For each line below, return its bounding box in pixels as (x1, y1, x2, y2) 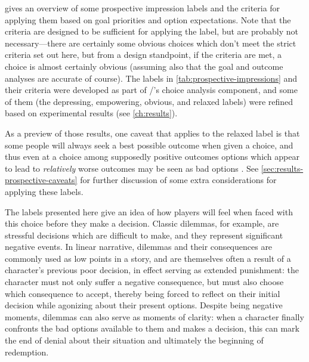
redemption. (5, 345, 49, 358)
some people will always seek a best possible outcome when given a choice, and (5, 138, 293, 151)
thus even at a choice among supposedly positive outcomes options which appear (5, 150, 299, 163)
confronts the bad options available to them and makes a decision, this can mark (5, 322, 299, 335)
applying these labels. (5, 185, 84, 197)
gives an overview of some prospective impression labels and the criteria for (5, 2, 280, 14)
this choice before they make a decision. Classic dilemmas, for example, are (5, 217, 279, 230)
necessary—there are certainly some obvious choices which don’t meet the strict (5, 36, 296, 49)
